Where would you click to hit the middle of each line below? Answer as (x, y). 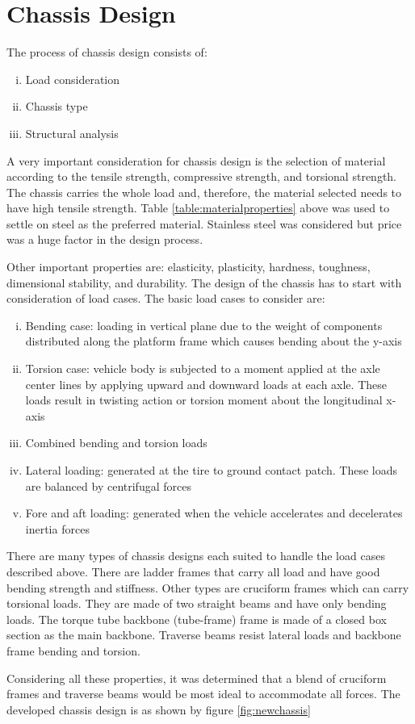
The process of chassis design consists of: (107, 52)
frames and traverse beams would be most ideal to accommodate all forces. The (203, 694)
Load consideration (73, 79)
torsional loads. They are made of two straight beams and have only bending (197, 603)
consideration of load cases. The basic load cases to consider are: (166, 298)
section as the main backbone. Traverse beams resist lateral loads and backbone (204, 635)
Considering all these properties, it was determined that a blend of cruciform (197, 678)
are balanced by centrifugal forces (108, 485)
